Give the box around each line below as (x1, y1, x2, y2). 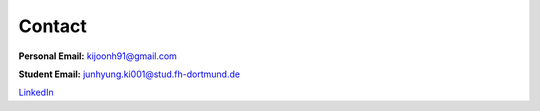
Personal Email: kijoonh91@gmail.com (18, 50, 177, 62)
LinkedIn (18, 86, 54, 99)
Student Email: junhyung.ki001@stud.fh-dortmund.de (18, 68, 240, 80)
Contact (18, 15, 87, 37)
